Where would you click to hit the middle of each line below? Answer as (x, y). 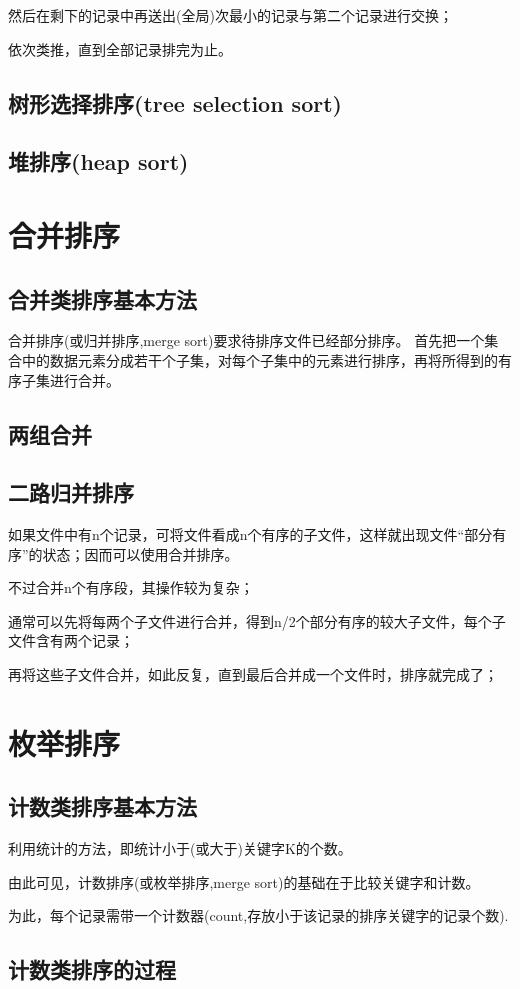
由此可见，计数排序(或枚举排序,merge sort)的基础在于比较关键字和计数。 (244, 881)
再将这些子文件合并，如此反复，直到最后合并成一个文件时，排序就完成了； (253, 674)
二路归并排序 (71, 492)
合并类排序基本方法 (102, 298)
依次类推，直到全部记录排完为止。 (120, 48)
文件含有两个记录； (71, 640)
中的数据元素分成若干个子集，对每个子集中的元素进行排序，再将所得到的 (259, 359)
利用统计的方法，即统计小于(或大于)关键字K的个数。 (180, 848)
